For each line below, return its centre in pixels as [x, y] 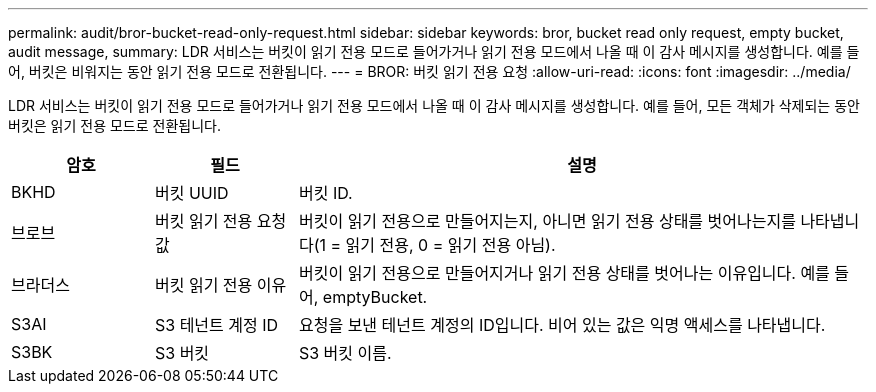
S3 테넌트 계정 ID [216, 325]
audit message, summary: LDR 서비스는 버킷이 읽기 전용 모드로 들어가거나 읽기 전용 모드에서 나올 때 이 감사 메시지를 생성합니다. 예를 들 [434, 51]
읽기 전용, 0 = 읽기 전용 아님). [450, 245]
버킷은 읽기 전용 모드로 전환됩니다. [114, 125]
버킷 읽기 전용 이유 [220, 285]
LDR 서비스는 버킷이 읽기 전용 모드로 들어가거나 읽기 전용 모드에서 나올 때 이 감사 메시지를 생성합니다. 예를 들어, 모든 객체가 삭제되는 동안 [434, 105]
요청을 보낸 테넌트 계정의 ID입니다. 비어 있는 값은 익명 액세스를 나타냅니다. [562, 325]
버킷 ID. [325, 193]
